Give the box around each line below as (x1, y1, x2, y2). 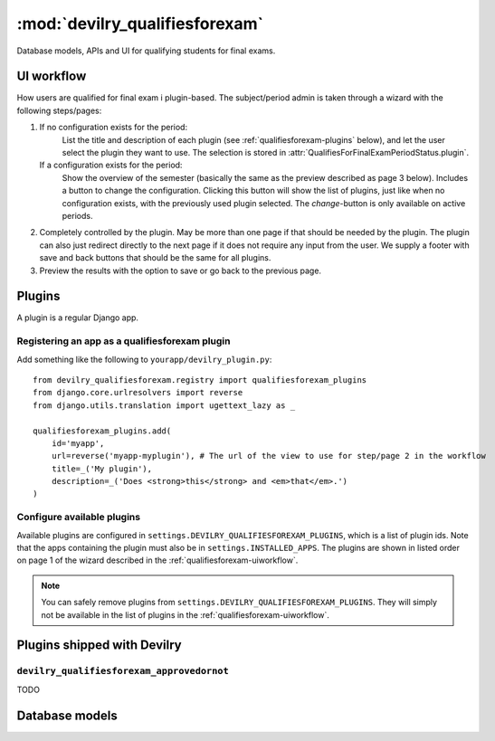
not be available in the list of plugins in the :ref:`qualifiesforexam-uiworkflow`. (41, 609, 330, 620)
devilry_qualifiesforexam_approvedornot (16, 665, 230, 678)
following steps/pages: (16, 105, 102, 116)
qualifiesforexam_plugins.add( (33, 425, 172, 436)
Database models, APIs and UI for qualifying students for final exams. (16, 45, 276, 56)
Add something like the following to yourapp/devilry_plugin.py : (16, 354, 272, 365)
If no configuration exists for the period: (39, 122, 188, 133)
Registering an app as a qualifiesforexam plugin (16, 335, 231, 347)
